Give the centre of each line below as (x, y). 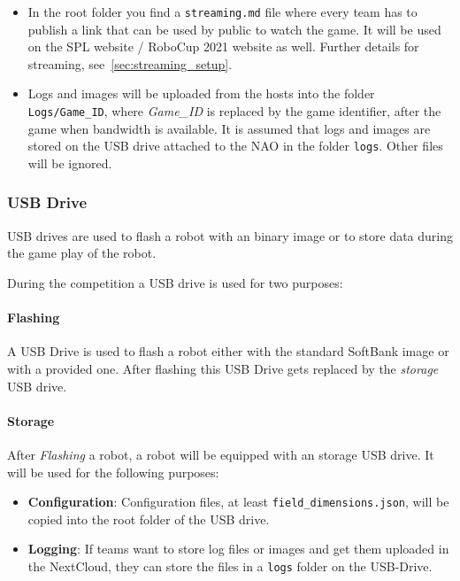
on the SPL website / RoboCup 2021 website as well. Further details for (223, 46)
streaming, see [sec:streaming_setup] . (130, 63)
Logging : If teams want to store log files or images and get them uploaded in (238, 549)
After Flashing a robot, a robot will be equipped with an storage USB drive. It (221, 454)
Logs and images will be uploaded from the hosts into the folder (201, 93)
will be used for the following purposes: (113, 472)
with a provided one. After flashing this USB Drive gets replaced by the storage (223, 368)
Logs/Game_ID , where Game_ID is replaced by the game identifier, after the (234, 111)
